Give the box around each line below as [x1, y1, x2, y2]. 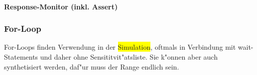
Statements [4, 52, 38, 62]
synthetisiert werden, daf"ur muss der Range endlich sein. [4, 61, 179, 72]
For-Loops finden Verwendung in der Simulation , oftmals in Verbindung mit [4, 42, 236, 52]
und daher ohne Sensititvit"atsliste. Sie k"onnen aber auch [40, 52, 218, 62]
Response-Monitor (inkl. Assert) [4, 1, 118, 11]
